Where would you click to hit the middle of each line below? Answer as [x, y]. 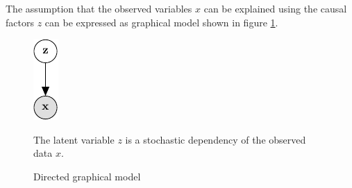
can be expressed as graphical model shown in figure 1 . [161, 22]
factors [20, 22]
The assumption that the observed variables [99, 8]
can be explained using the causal [275, 8]
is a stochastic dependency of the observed [216, 139]
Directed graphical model [87, 176]
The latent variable [74, 139]
